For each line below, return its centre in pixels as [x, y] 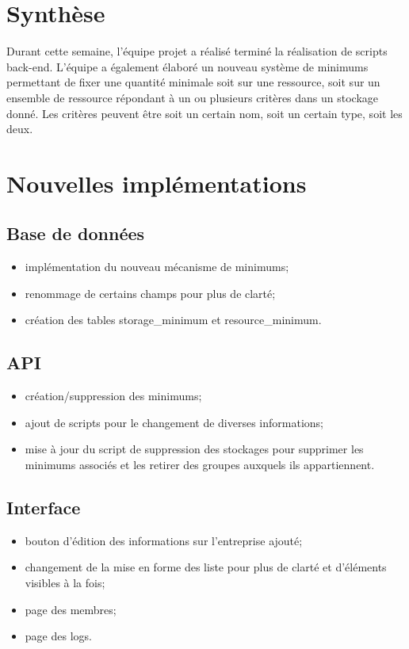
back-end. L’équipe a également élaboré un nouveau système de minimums [187, 66]
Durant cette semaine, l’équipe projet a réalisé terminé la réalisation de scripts [197, 51]
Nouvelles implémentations [157, 183]
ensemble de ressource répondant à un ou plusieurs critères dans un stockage [193, 97]
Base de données [76, 233]
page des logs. [58, 636]
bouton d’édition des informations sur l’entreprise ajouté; [164, 540]
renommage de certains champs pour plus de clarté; [150, 293]
